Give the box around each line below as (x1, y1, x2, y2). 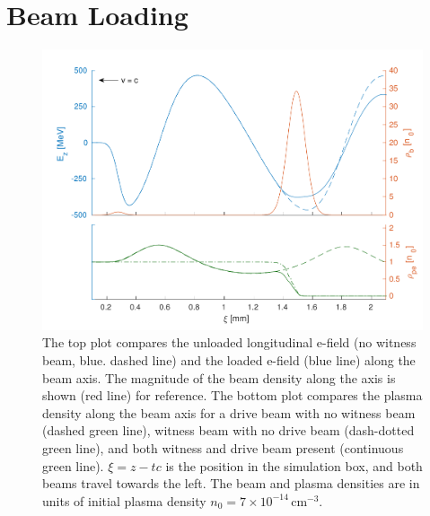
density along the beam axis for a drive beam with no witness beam (42, 403, 416, 422)
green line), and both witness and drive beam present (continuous (42, 438, 404, 457)
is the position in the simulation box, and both (165, 456, 423, 475)
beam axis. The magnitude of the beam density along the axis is (42, 368, 396, 387)
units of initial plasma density (42, 491, 206, 510)
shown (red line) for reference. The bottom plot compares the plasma (42, 386, 423, 405)
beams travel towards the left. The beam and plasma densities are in (42, 474, 420, 493)
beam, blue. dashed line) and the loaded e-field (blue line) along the (42, 350, 416, 369)
